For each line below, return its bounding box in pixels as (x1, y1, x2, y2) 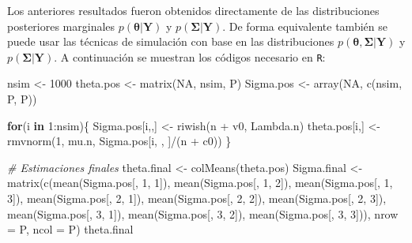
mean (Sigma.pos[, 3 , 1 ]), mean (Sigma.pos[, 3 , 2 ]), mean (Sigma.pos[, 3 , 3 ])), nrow (7, 205, 399, 222)
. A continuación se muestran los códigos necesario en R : (54, 48, 326, 65)
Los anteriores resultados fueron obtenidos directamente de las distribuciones (7, 2, 380, 18)
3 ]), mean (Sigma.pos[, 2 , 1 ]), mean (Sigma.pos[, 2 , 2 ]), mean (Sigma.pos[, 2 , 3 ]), (7, 190, 387, 206)
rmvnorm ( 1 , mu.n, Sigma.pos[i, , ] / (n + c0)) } (7, 133, 232, 149)
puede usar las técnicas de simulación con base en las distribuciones (7, 33, 335, 50)
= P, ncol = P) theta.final (7, 221, 134, 237)
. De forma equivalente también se (222, 17, 387, 34)
